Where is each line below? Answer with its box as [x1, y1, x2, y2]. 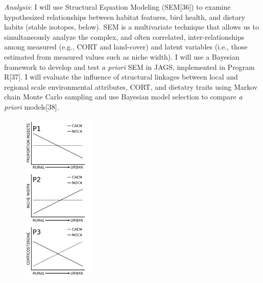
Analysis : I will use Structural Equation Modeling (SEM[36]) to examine [4, 2, 231, 12]
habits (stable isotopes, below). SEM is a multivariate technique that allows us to [4, 21, 259, 32]
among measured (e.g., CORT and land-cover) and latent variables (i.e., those [4, 41, 248, 52]
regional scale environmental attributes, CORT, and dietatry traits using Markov [4, 81, 258, 92]
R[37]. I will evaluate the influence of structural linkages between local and [4, 71, 238, 82]
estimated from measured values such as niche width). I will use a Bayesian [4, 51, 240, 62]
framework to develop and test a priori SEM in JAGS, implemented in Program [4, 61, 255, 72]
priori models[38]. [4, 101, 59, 112]
